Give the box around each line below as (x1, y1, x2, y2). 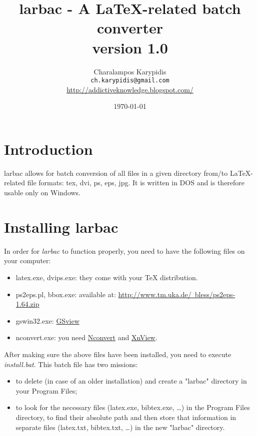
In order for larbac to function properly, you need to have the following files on (4, 245, 245, 256)
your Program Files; (15, 385, 77, 396)
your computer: (4, 255, 51, 266)
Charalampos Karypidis (93, 66, 166, 76)
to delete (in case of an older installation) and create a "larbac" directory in (15, 376, 247, 386)
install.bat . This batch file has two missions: (4, 359, 138, 369)
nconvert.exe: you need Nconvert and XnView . (15, 332, 157, 343)
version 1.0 (92, 37, 168, 57)
